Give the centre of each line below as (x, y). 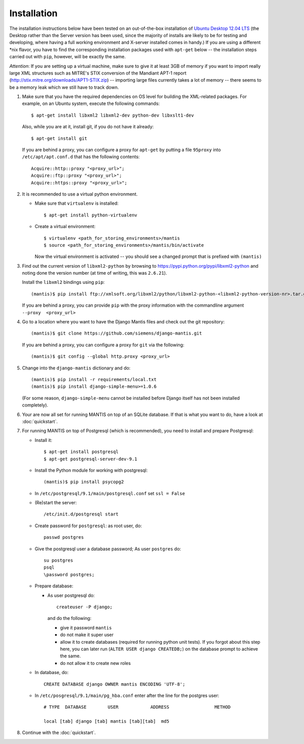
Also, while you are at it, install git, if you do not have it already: (88, 127)
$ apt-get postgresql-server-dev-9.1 (91, 459)
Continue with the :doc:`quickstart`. (59, 733)
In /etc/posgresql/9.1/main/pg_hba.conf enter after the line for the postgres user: (127, 695)
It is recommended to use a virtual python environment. (80, 194)
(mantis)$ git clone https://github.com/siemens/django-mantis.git (117, 333)
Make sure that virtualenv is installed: (77, 203)
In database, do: (52, 673)
